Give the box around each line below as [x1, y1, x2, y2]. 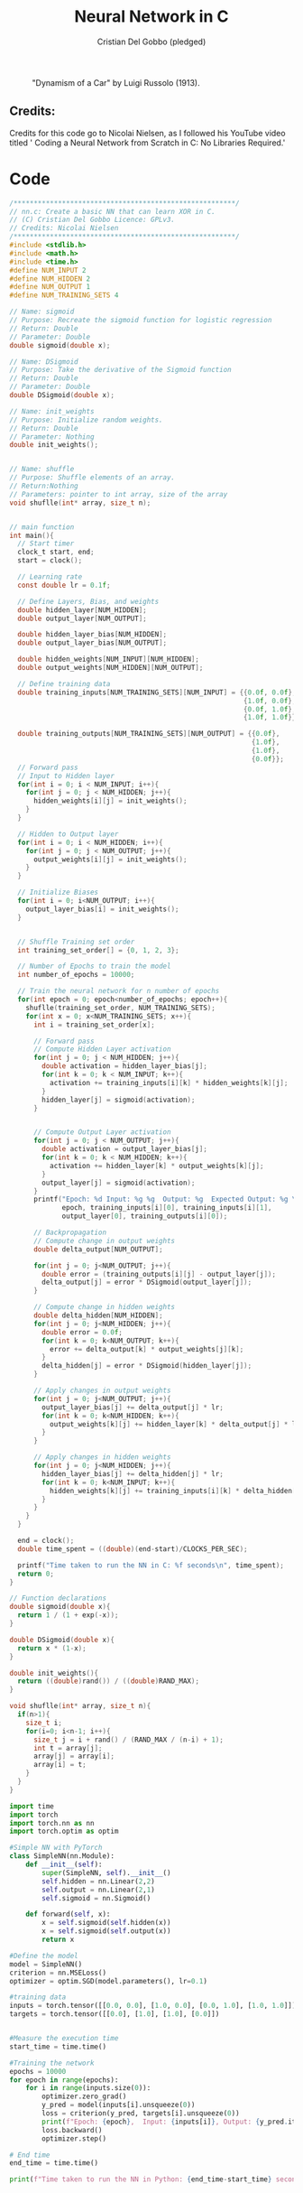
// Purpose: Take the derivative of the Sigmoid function [9, 366, 232, 375]
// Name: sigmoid [9, 307, 75, 317]
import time [9, 1801, 54, 1811]
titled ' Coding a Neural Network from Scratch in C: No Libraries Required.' [9, 137, 286, 148]
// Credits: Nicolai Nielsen [9, 224, 119, 233]
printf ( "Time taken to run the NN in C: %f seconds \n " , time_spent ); [17, 1560, 284, 1570]
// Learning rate [17, 572, 83, 581]
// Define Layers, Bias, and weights [17, 597, 160, 606]
